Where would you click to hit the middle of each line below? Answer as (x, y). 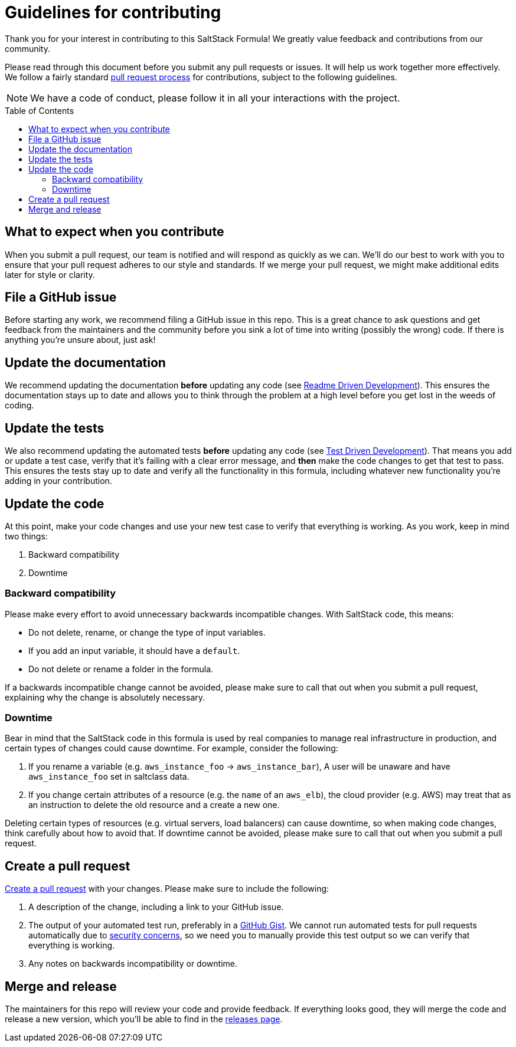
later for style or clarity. (50, 274)
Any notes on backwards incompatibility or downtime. (133, 964)
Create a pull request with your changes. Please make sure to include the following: (167, 889)
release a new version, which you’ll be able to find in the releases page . (144, 1019)
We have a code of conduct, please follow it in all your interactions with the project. (215, 98)
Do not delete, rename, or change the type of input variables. (147, 632)
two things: (26, 536)
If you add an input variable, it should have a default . (134, 650)
